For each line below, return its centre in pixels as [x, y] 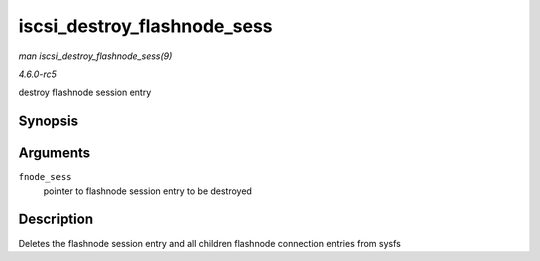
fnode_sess [45, 177]
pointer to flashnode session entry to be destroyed [147, 191]
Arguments [54, 153]
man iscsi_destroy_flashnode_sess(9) [95, 56]
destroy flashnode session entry [85, 92]
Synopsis [48, 121]
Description [56, 219]
